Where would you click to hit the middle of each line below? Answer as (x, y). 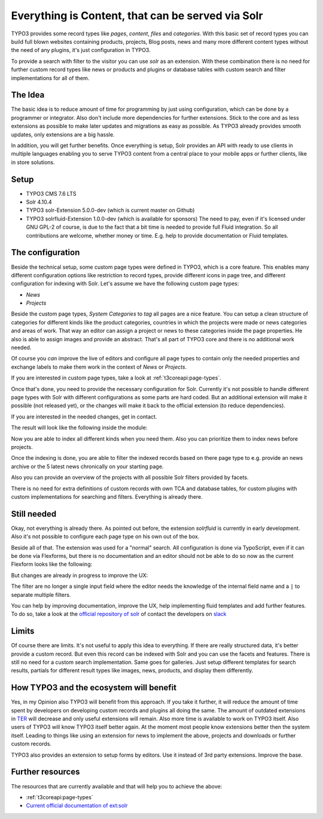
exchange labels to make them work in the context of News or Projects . (99, 367)
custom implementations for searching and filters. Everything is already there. (107, 496)
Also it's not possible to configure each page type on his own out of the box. (105, 536)
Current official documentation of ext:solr (77, 806)
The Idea (28, 95)
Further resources (45, 772)
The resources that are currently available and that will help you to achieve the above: (117, 786)
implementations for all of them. (50, 78)
